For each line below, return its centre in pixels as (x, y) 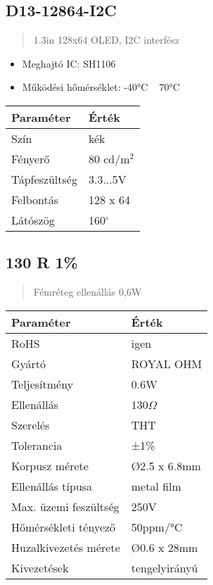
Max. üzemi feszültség (65, 506)
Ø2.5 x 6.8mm (166, 465)
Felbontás (35, 199)
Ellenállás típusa (52, 486)
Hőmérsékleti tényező (64, 527)
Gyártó (29, 363)
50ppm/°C (157, 527)
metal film (156, 486)
